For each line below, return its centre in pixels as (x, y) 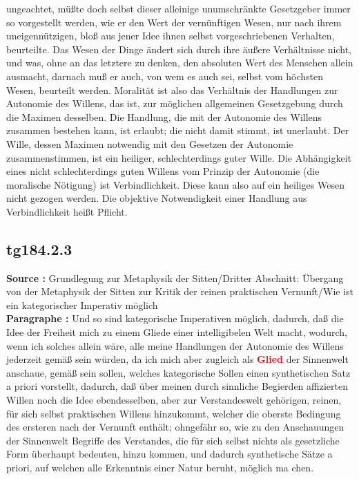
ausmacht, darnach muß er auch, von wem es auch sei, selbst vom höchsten (165, 76)
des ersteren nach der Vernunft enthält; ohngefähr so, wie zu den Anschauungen (175, 427)
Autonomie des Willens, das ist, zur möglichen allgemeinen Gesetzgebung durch (175, 103)
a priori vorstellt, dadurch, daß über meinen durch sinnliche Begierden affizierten (177, 386)
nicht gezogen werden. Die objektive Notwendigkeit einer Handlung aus (157, 198)
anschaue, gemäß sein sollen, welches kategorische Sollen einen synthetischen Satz (178, 372)
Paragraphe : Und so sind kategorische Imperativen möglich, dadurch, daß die (175, 318)
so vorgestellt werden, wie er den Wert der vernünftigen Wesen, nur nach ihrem (174, 22)
